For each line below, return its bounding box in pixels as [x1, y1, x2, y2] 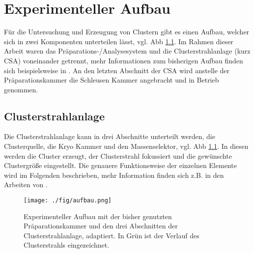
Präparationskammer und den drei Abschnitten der [24, 221, 178, 231]
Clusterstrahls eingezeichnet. [24, 240, 110, 250]
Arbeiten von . [4, 179, 48, 190]
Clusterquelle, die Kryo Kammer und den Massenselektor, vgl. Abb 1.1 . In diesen [4, 141, 249, 151]
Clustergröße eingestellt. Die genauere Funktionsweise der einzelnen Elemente [4, 160, 237, 170]
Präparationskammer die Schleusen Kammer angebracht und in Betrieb [4, 75, 219, 85]
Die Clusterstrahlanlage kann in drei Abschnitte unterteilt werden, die [4, 131, 215, 141]
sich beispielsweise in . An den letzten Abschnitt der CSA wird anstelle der [4, 65, 230, 75]
